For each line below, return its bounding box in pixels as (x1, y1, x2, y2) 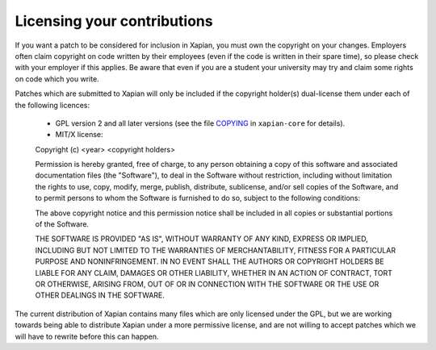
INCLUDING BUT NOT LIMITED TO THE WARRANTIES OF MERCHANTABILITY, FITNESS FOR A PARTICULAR (35, 245, 396, 255)
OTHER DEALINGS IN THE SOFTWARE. (35, 290, 166, 300)
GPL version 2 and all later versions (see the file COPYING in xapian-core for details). (55, 118, 346, 128)
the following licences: (15, 100, 90, 110)
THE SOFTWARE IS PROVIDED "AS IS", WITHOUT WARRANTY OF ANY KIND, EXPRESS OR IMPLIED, (35, 234, 369, 244)
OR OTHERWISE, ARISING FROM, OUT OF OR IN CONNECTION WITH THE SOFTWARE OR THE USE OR (35, 279, 379, 289)
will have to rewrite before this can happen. (15, 331, 159, 341)
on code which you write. (15, 73, 100, 84)
